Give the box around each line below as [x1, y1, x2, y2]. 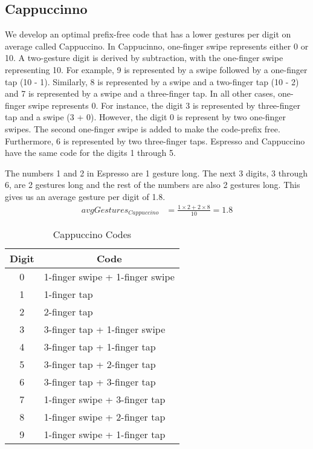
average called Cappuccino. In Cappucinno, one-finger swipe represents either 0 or [5, 39, 309, 52]
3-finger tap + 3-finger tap [44, 375, 156, 389]
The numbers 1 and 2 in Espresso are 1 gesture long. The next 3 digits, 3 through [5, 166, 308, 179]
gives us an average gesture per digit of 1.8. [5, 190, 166, 202]
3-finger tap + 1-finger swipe [44, 322, 166, 337]
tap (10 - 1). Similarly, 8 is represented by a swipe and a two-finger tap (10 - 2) [5, 75, 299, 88]
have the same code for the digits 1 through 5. [5, 146, 176, 159]
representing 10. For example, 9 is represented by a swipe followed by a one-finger [5, 63, 308, 76]
